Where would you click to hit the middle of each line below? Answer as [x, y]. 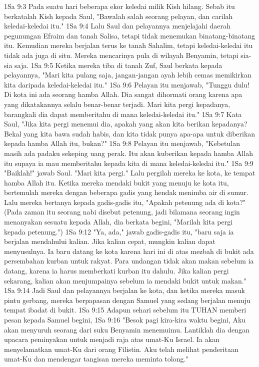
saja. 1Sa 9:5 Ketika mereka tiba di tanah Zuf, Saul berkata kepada [118, 65]
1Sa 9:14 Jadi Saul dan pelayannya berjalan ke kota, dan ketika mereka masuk [124, 290]
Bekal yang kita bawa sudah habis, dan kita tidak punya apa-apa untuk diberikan [130, 133]
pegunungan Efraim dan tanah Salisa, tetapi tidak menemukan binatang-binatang [130, 35]
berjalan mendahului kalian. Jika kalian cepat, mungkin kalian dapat [110, 241]
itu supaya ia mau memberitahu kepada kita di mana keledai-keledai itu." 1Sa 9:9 [129, 163]
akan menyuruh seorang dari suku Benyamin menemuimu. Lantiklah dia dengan [127, 329]
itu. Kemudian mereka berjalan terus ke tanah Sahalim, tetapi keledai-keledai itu [128, 45]
